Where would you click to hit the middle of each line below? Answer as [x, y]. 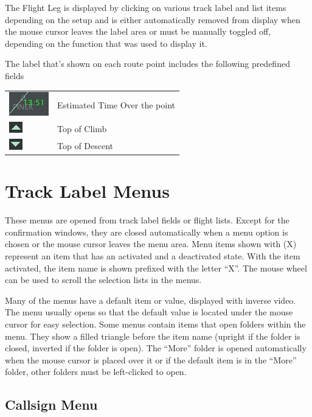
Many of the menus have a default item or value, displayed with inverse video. [151, 300]
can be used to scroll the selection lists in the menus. [103, 280]
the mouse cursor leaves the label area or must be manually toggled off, [138, 31]
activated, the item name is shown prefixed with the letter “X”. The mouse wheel [156, 268]
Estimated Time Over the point [116, 105]
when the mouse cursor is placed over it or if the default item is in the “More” [151, 359]
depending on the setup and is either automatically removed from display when [153, 19]
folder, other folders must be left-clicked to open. [96, 372]
